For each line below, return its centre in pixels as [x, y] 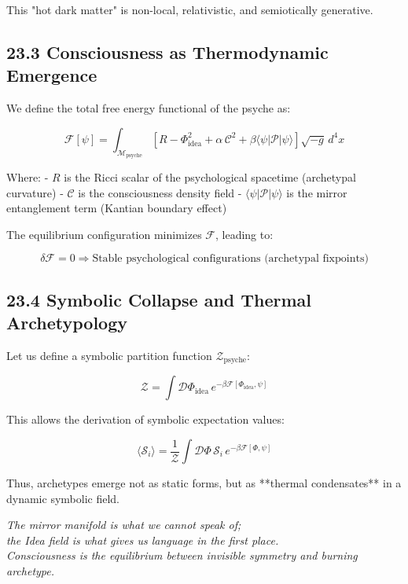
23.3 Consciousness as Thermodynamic [167, 51]
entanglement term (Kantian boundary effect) [117, 208]
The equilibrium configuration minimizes [104, 234]
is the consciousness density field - [160, 192]
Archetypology [67, 323]
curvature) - [35, 192]
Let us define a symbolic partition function [109, 355]
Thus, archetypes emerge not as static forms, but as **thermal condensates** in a [204, 483]
